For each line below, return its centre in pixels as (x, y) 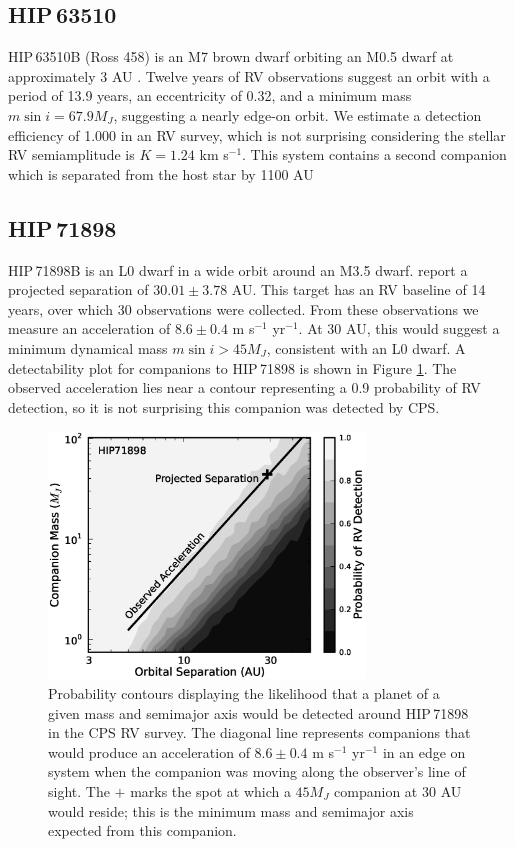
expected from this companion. (142, 830)
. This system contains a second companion (374, 154)
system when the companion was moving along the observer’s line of (257, 771)
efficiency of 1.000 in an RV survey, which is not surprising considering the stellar (257, 134)
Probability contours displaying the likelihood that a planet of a (244, 693)
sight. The (79, 791)
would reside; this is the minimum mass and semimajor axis (231, 810)
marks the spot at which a (210, 791)
